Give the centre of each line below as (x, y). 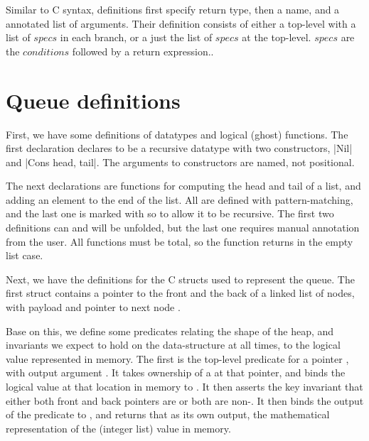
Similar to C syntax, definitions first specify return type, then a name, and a (173, 9)
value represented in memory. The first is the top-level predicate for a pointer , (177, 358)
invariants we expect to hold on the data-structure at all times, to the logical (173, 345)
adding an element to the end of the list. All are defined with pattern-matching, (180, 199)
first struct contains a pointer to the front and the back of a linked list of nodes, (180, 293)
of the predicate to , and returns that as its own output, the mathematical (168, 414)
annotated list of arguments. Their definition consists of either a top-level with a (181, 23)
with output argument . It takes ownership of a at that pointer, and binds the (176, 372)
